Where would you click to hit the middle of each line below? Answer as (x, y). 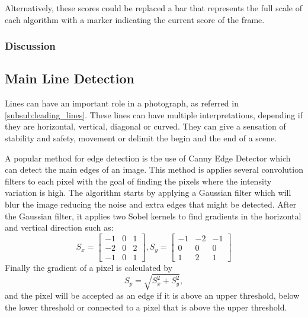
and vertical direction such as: (59, 227)
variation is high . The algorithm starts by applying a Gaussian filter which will (148, 193)
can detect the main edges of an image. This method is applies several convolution (154, 169)
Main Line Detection (70, 78)
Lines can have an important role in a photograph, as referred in (122, 103)
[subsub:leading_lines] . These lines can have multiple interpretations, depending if (154, 114)
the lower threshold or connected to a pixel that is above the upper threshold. (146, 307)
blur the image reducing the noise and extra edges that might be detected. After (151, 204)
